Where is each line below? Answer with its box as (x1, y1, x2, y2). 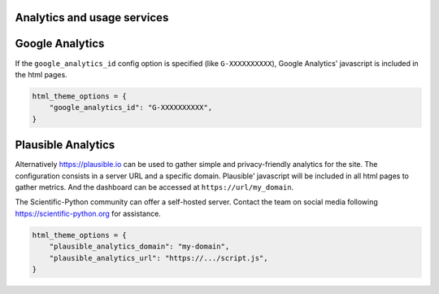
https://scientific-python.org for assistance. (15, 208, 162, 218)
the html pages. (15, 69, 68, 79)
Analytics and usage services (15, 11, 169, 24)
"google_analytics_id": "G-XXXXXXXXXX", (49, 103, 213, 112)
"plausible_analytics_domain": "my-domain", (49, 242, 230, 252)
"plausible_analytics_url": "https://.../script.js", (49, 253, 268, 262)
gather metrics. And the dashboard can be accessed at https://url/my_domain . (15, 182, 294, 191)
